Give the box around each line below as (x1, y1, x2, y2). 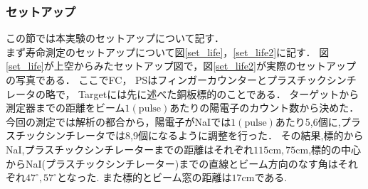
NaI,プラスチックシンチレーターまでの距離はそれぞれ (6, 141, 254, 156)
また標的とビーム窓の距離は (102, 170, 232, 185)
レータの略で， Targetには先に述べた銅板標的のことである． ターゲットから (6, 86, 359, 101)
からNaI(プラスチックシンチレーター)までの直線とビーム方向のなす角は (6, 156, 338, 171)
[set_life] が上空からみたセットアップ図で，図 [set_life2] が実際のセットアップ (6, 58, 356, 73)
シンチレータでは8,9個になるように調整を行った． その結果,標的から (45, 128, 364, 143)
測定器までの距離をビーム (6, 100, 125, 115)
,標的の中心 (308, 141, 362, 156)
